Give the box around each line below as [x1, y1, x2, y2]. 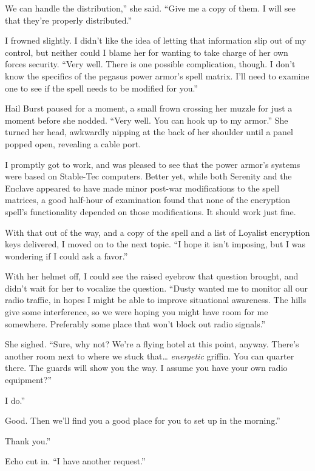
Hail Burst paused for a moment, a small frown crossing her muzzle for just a [5, 102, 293, 115]
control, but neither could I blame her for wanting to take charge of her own [5, 45, 288, 58]
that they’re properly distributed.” [5, 13, 132, 26]
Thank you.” [5, 434, 51, 447]
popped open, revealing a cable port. [5, 137, 141, 150]
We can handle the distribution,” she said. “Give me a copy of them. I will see [5, 2, 296, 14]
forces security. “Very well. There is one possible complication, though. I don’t [5, 58, 296, 70]
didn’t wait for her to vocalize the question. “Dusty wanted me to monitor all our [5, 281, 308, 294]
